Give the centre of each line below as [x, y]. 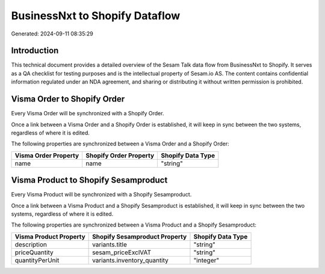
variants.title [110, 245]
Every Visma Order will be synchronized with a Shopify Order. [88, 114]
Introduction [35, 51]
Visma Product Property [50, 236]
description [31, 245]
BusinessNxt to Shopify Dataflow [96, 16]
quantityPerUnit [37, 260]
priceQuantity [34, 252]
